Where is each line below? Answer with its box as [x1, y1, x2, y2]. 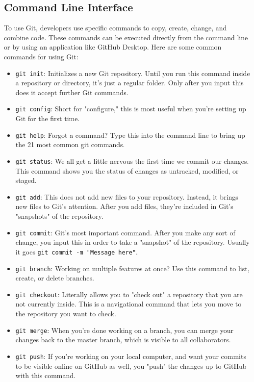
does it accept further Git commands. [15, 87, 128, 97]
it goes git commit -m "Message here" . [15, 246, 138, 256]
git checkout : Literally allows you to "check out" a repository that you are [15, 289, 243, 299]
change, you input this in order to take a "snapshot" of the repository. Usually [15, 237, 250, 247]
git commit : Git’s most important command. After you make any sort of [15, 227, 235, 237]
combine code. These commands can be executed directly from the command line [4, 32, 248, 42]
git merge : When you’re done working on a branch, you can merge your [15, 325, 233, 335]
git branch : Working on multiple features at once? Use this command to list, [15, 263, 250, 273]
